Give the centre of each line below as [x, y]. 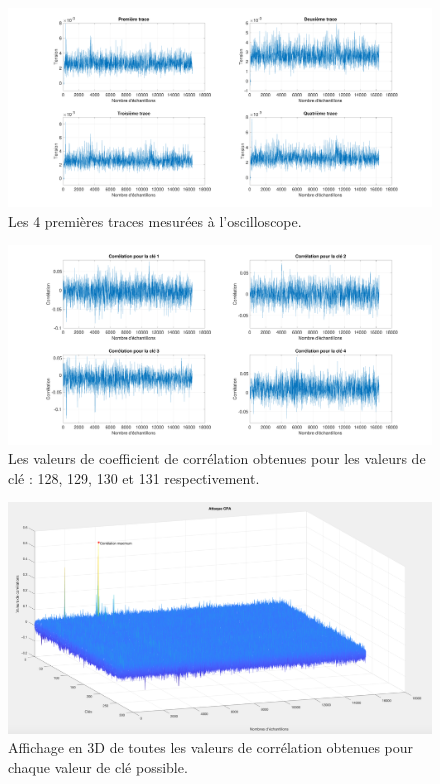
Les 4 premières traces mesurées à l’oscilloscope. [155, 220]
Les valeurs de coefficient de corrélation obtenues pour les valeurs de [217, 458]
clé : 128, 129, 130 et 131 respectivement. [134, 477]
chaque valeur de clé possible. [98, 766]
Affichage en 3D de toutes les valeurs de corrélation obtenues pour [211, 747]
